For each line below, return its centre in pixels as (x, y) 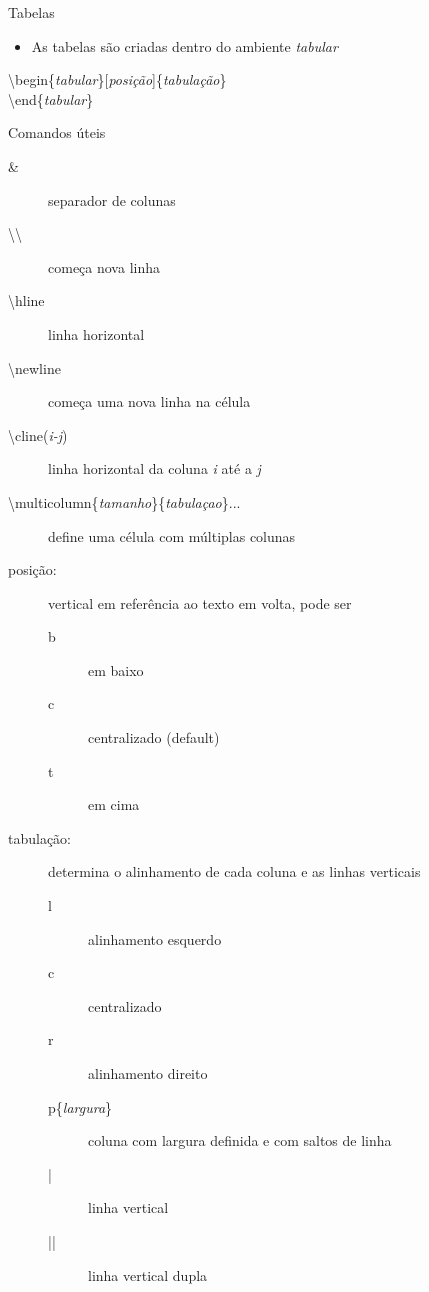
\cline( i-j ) (38, 434)
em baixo (116, 669)
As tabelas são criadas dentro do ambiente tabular (184, 45)
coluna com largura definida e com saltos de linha (240, 1140)
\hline (26, 300)
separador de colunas (112, 199)
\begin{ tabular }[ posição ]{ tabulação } (117, 79)
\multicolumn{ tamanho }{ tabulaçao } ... (124, 501)
